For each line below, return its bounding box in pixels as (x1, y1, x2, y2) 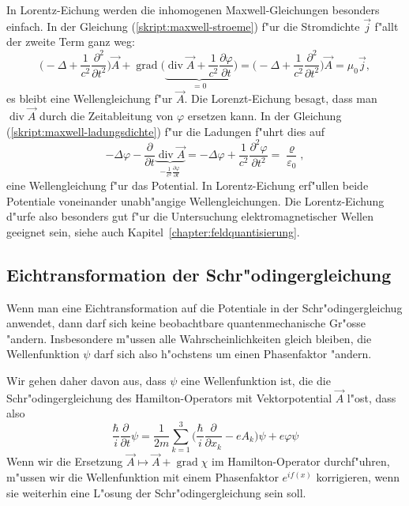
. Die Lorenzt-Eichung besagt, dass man (184, 90, 377, 107)
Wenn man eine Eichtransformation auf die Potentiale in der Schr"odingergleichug (6, 299, 403, 315)
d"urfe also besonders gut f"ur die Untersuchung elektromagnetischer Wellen (6, 208, 373, 225)
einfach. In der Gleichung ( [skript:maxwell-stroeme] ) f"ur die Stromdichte (6, 17, 360, 34)
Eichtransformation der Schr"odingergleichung (6, 262, 392, 286)
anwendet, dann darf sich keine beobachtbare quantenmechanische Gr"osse (6, 315, 366, 331)
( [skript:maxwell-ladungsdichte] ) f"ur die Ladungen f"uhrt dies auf (6, 123, 325, 139)
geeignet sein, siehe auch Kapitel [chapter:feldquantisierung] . (6, 223, 300, 240)
